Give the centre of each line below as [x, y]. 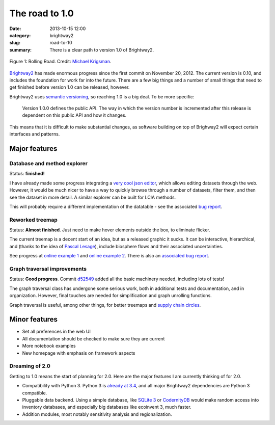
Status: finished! [27, 174]
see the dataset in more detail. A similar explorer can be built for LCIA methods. [93, 197]
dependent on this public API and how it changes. [74, 115]
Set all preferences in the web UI [57, 332]
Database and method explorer [48, 164]
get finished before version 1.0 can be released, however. [70, 87]
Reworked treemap [34, 220]
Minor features [34, 319]
